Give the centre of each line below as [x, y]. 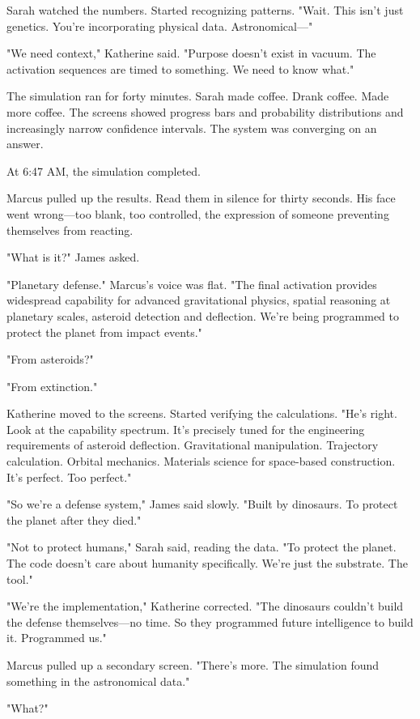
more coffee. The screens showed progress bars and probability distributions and [205, 111]
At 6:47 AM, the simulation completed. [104, 170]
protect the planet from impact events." [104, 332]
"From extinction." [52, 386]
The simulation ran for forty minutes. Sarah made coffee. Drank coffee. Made [198, 96]
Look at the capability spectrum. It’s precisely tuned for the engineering [186, 429]
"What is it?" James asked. [73, 257]
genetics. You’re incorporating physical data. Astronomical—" [160, 26]
